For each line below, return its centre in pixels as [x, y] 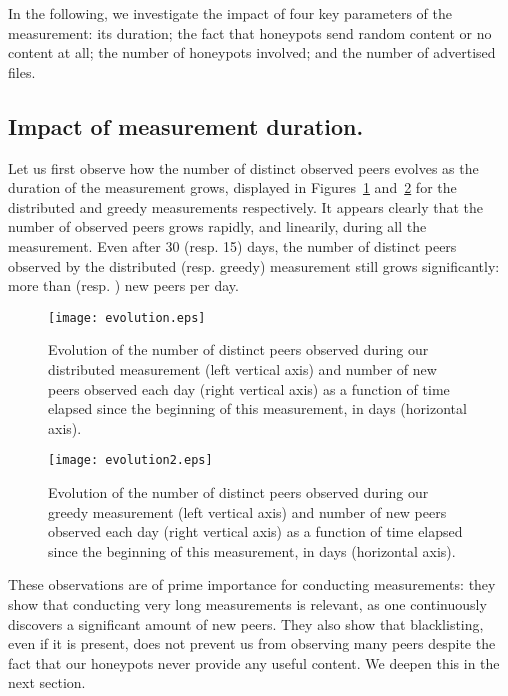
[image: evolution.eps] [127, 317]
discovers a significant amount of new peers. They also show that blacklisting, [246, 623]
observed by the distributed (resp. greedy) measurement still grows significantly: [254, 265]
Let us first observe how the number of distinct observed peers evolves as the [243, 167]
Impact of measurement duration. [186, 125]
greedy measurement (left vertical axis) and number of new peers [247, 511]
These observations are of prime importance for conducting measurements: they [252, 584]
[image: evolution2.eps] [130, 460]
